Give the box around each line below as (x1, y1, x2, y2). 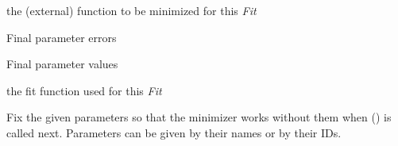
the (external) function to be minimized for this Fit (6, 2, 257, 18)
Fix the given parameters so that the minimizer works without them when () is (6, 109, 392, 125)
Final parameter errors (6, 29, 117, 45)
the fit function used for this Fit (6, 82, 162, 98)
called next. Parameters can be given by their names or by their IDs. (6, 124, 342, 140)
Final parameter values (6, 56, 118, 72)
